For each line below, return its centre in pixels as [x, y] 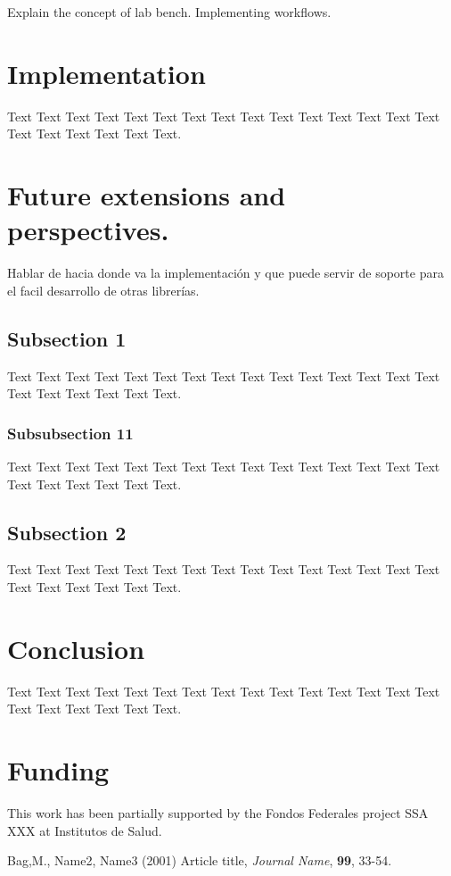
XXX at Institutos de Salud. [85, 830]
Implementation [107, 73]
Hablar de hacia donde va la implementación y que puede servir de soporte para [225, 273]
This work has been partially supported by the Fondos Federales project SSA [218, 813]
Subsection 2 [67, 532]
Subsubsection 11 [70, 433]
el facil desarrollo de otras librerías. [103, 290]
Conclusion [76, 648]
